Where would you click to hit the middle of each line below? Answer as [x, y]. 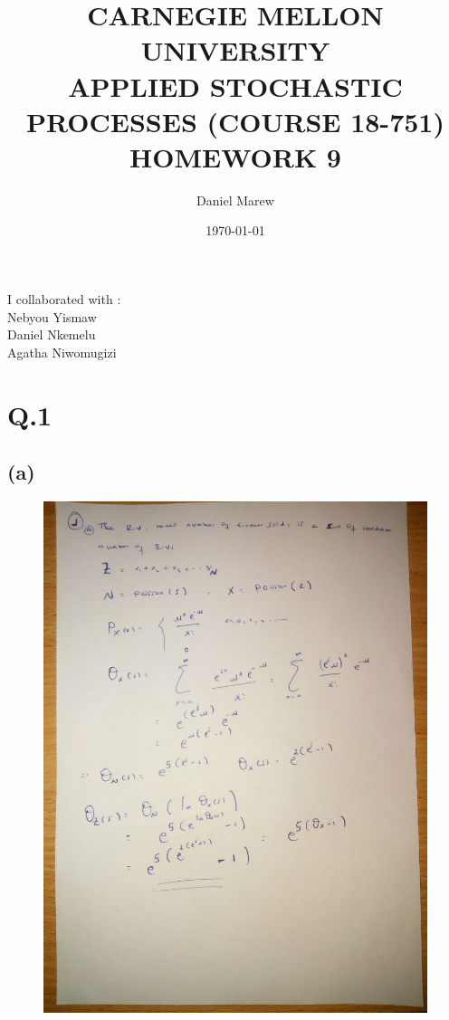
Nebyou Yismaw [52, 316]
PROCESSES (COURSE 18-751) [235, 121]
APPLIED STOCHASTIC [235, 86]
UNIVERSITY [235, 50]
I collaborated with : [64, 299]
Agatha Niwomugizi [62, 352]
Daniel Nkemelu [52, 334]
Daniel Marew [235, 200]
